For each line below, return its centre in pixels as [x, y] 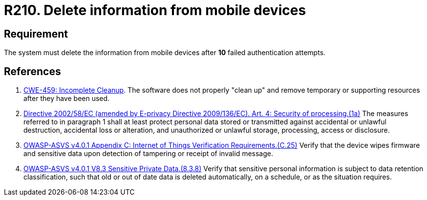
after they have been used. [67, 99]
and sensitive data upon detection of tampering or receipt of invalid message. [148, 154]
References [32, 71]
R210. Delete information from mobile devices [155, 10]
